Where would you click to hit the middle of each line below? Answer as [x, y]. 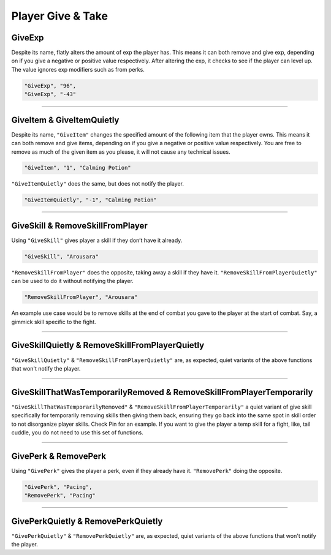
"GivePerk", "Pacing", [58, 487]
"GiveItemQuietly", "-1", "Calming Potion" [91, 200]
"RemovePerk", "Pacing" [60, 496]
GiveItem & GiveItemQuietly [65, 120]
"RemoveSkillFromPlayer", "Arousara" [81, 297]
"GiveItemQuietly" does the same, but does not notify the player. [97, 184]
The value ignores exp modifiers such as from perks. [78, 69]
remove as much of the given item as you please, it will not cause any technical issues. [121, 152]
